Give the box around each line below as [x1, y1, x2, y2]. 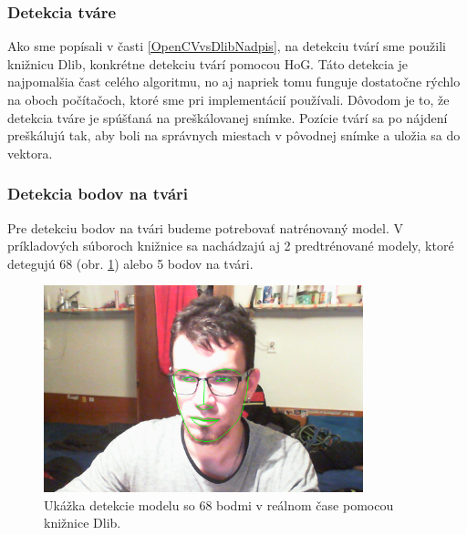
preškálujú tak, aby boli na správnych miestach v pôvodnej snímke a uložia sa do [7, 126, 461, 145]
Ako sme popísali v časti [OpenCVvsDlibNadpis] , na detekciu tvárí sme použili [7, 36, 447, 56]
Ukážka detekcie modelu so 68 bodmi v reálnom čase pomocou [44, 495, 394, 514]
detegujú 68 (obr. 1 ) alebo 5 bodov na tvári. [7, 253, 254, 273]
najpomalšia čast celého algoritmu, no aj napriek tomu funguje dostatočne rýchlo [7, 72, 461, 91]
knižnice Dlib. [44, 513, 121, 532]
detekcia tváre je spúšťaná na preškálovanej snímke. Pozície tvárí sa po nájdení [7, 108, 448, 127]
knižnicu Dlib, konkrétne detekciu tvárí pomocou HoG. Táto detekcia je [7, 54, 409, 73]
